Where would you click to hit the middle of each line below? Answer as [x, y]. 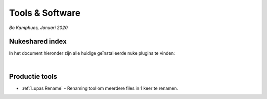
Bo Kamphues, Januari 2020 [38, 28]
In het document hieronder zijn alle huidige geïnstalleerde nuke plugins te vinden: [92, 53]
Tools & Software [45, 13]
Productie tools [33, 76]
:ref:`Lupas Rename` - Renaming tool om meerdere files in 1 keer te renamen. [100, 88]
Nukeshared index [38, 42]
